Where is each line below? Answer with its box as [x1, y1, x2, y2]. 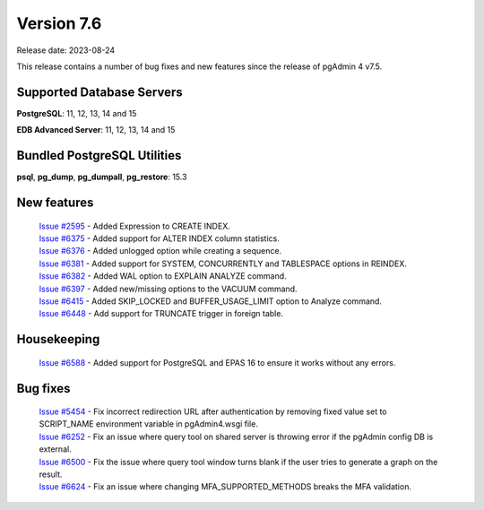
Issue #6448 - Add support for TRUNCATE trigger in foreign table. [39, 308, 284, 319]
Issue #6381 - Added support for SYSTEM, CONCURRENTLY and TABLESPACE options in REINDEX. [39, 258, 407, 269]
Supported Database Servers [16, 84, 183, 99]
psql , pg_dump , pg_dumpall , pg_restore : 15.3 [16, 171, 187, 183]
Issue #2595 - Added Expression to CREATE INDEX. [39, 220, 230, 231]
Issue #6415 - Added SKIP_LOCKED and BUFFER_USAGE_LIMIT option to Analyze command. [39, 296, 383, 307]
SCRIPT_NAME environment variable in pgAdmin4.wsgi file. [39, 419, 259, 429]
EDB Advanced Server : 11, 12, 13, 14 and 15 [16, 125, 176, 135]
